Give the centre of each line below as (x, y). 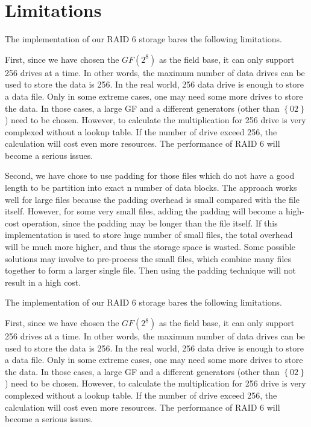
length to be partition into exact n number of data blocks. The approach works (151, 188)
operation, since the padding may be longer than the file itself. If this (150, 223)
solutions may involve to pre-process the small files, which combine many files (148, 258)
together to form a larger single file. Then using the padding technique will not (150, 270)
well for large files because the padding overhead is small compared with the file (152, 199)
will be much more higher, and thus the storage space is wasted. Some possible (150, 247)
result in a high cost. (43, 282)
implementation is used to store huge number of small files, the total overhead (149, 235)
